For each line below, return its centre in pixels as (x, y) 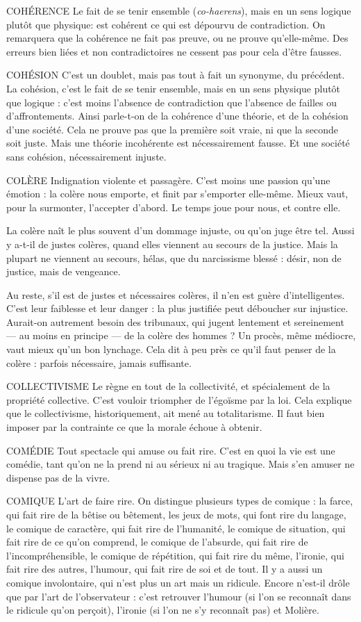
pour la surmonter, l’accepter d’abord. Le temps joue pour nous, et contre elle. (174, 207)
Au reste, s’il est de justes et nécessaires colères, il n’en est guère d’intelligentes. (176, 294)
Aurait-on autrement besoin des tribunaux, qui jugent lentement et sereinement (175, 321)
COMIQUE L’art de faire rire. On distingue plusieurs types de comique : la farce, (180, 501)
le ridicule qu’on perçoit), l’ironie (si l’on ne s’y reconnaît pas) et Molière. (163, 610)
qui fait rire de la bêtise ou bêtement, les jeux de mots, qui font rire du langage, (176, 514)
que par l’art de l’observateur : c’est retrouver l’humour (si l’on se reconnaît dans (179, 596)
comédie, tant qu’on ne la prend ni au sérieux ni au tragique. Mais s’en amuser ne (180, 464)
